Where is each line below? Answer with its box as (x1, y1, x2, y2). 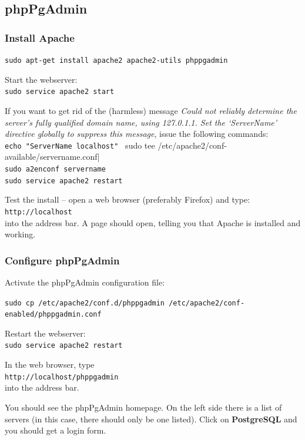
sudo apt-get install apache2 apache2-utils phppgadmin (5, 56, 228, 65)
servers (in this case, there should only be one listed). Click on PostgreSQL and (5, 412, 297, 425)
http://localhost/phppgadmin (5, 372, 119, 381)
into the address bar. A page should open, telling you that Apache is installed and (5, 216, 301, 229)
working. (5, 228, 36, 240)
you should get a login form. (5, 424, 106, 436)
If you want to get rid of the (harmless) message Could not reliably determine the (5, 104, 297, 116)
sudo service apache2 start (5, 88, 115, 96)
